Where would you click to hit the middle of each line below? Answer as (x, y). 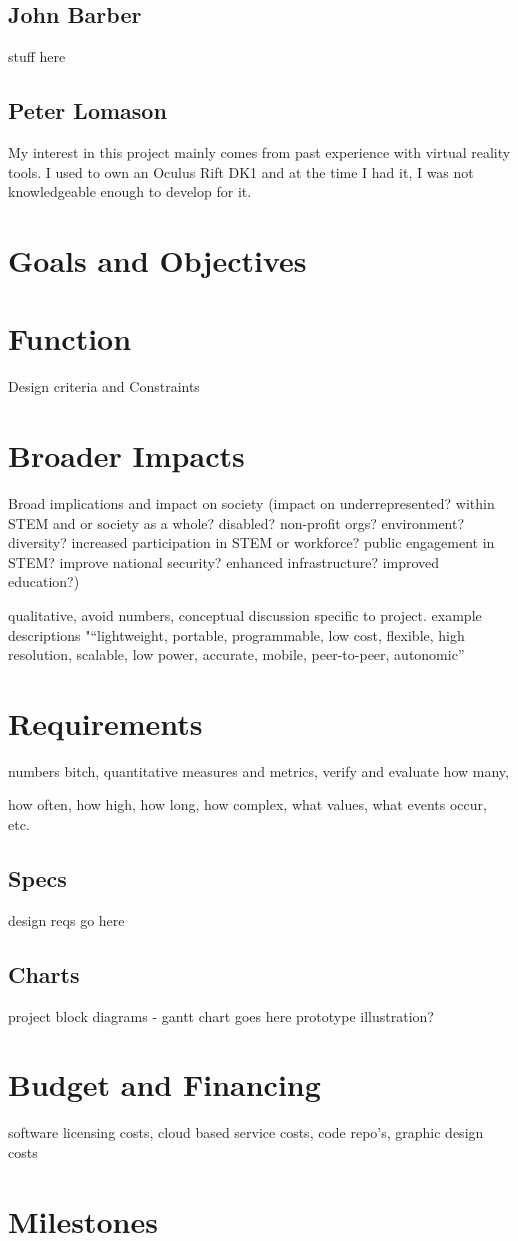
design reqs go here (66, 919)
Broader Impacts (126, 455)
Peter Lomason (87, 110)
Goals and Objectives (157, 259)
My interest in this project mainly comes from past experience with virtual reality (259, 152)
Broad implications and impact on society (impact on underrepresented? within (251, 503)
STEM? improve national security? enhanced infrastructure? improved (224, 561)
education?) (44, 581)
